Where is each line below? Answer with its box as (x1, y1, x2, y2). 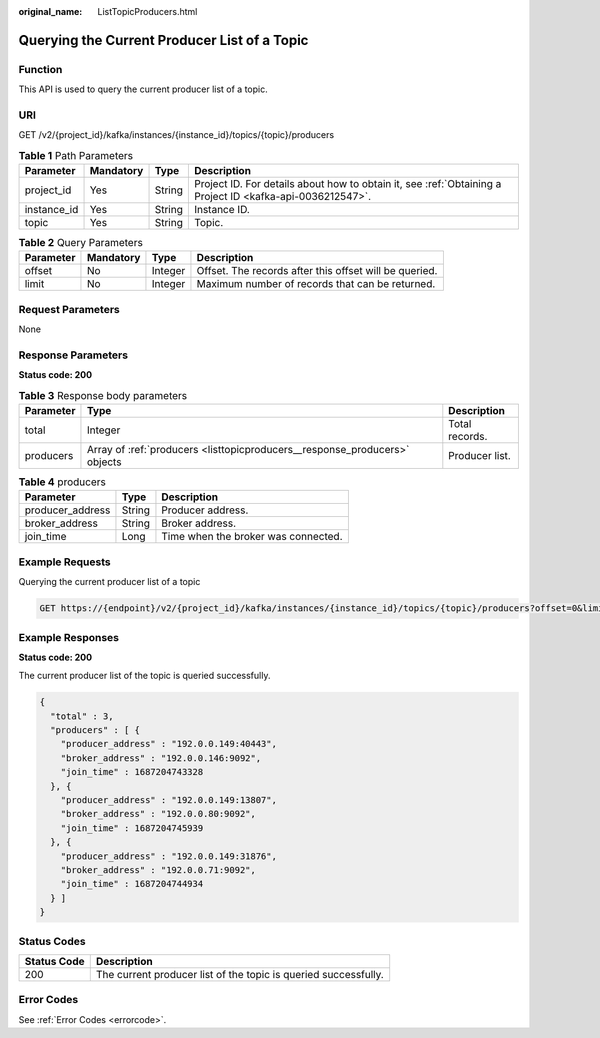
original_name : (18, 6, 83, 17)
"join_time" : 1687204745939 (60, 822, 204, 834)
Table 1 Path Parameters (18, 148, 134, 162)
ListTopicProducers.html (97, 6, 198, 17)
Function (18, 62, 63, 76)
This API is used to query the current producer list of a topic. (18, 83, 269, 95)
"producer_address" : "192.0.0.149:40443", (60, 738, 277, 750)
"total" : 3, (50, 710, 114, 722)
